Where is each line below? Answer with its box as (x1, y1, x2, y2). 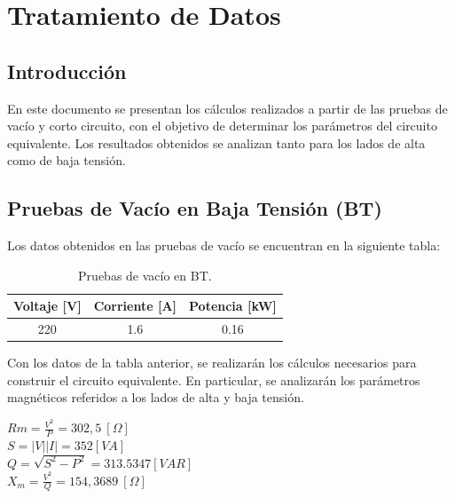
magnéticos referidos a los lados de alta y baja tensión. (7, 388, 304, 407)
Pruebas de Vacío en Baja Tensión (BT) (7, 194, 382, 222)
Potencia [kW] (189, 296, 277, 315)
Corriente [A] (93, 296, 177, 315)
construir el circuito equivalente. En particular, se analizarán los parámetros (7, 370, 420, 389)
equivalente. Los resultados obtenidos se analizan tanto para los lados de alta (7, 133, 426, 152)
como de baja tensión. (7, 151, 126, 170)
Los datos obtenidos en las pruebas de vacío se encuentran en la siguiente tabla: (7, 236, 441, 255)
